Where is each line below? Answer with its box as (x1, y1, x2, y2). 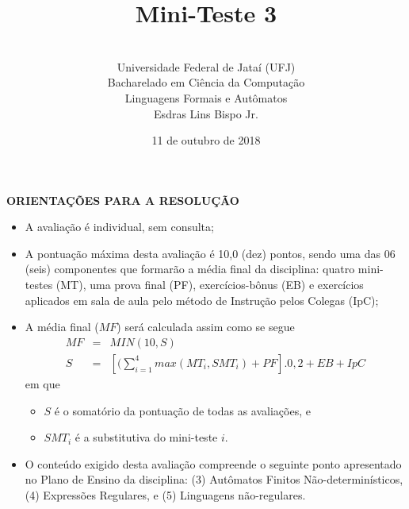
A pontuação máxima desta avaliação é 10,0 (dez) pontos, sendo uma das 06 (25, 245, 396, 261)
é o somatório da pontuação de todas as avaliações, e (54, 402, 311, 418)
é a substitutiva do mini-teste (75, 429, 218, 445)
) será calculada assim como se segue (117, 318, 295, 335)
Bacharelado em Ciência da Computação (107, 74, 305, 91)
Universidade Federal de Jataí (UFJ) (117, 58, 296, 75)
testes (25, 276, 53, 293)
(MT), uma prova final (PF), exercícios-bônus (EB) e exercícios (55, 276, 364, 293)
